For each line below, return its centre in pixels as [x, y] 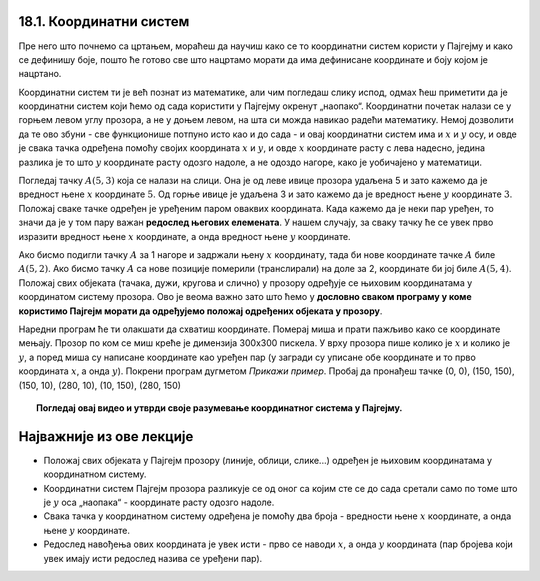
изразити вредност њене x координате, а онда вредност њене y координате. [184, 236]
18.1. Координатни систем [104, 21]
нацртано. [40, 74]
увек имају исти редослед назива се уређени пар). [153, 558]
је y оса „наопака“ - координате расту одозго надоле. [159, 502]
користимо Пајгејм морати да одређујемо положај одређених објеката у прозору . [200, 311]
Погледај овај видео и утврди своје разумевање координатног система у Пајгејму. [219, 407]
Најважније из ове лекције [106, 436]
